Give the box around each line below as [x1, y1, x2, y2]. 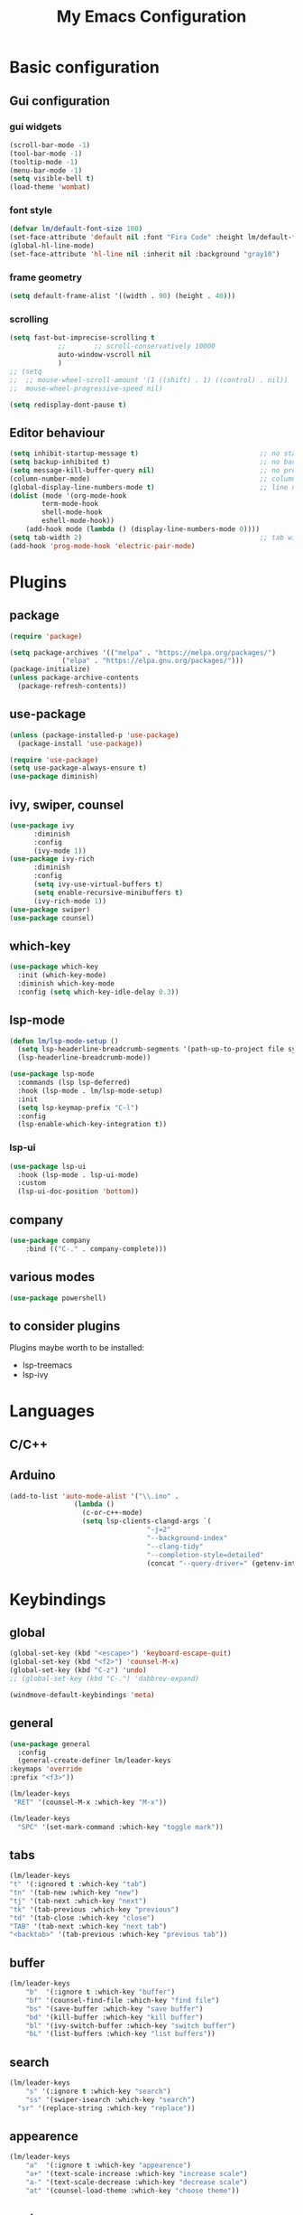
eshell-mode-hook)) [41, 517, 115, 526]
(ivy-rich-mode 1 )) [32, 896, 106, 905]
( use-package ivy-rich [9, 855, 95, 864]
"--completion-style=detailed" [146, 1550, 264, 1559]
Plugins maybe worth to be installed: [9, 1342, 145, 1353]
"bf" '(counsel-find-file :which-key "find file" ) [25, 1995, 220, 2005]
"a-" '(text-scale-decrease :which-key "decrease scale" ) [25, 2178, 248, 2187]
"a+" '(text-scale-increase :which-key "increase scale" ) [25, 2170, 248, 2179]
